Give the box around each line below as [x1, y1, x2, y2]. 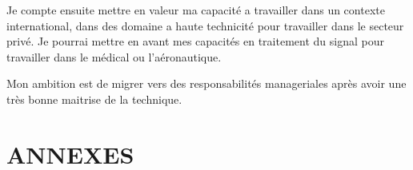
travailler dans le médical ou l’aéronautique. [6, 48, 222, 65]
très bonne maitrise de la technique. [6, 90, 182, 107]
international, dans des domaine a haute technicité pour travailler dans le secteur [6, 17, 404, 34]
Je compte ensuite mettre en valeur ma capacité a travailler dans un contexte [6, 2, 385, 18]
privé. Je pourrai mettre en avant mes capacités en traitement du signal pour [6, 33, 384, 49]
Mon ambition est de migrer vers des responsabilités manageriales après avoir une [6, 75, 407, 92]
